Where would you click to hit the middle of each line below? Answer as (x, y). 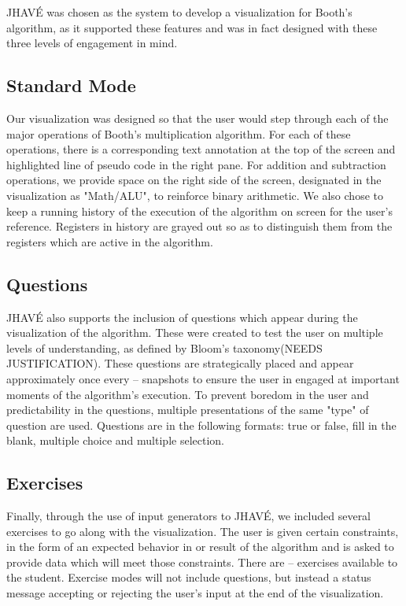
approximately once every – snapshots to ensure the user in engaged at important (203, 378)
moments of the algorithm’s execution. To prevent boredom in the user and (188, 394)
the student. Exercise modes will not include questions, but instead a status (189, 577)
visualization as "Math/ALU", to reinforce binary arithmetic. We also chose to (195, 195)
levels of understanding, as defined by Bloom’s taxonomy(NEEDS (164, 347)
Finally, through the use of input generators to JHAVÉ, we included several (189, 516)
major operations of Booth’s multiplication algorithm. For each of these (179, 133)
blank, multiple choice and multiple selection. (115, 440)
